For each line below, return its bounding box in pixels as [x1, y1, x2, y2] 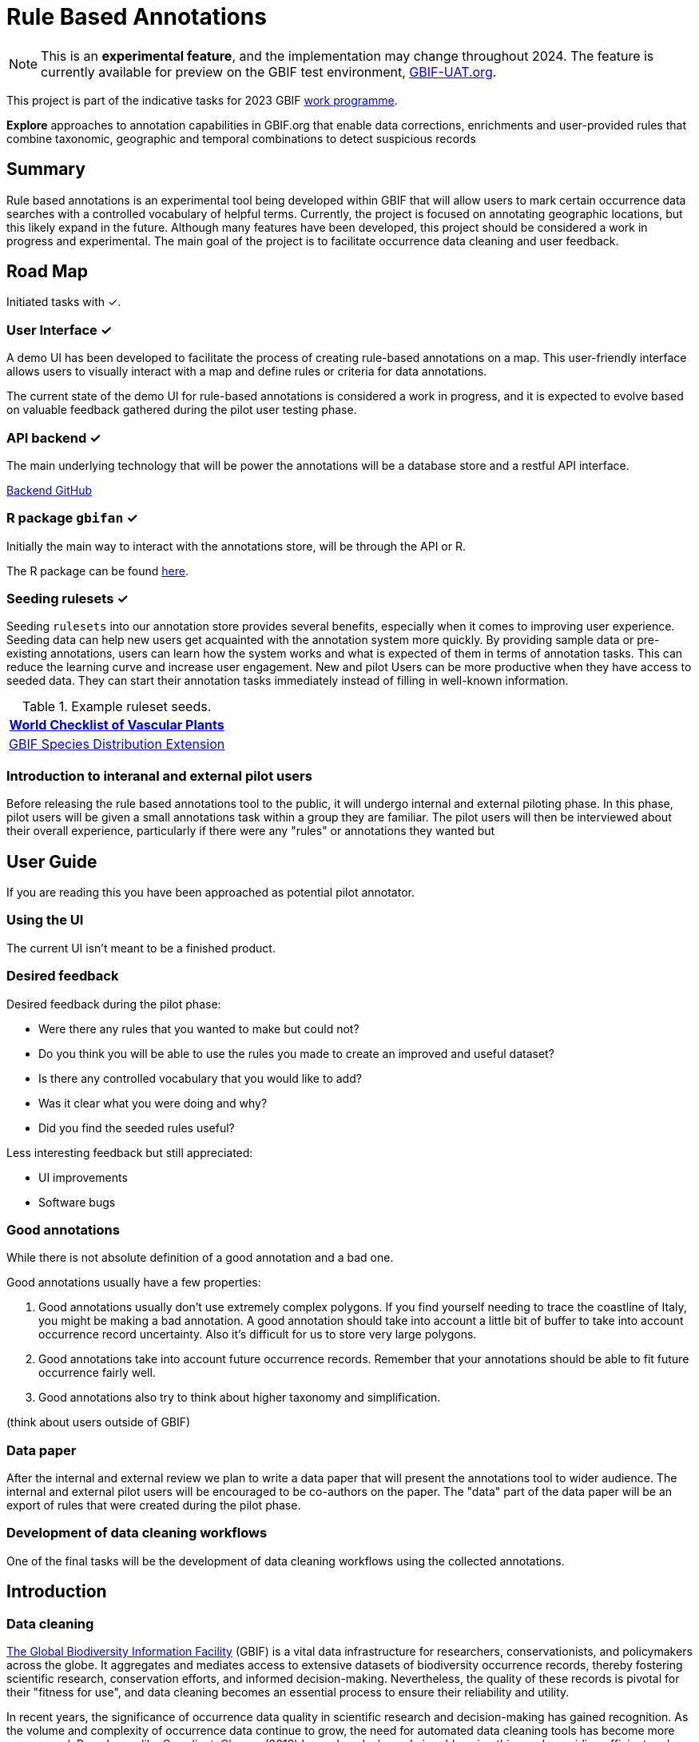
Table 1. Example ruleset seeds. [22, 698, 212, 715]
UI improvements [38, 1170, 128, 1184]
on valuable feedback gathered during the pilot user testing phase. [6, 403, 357, 417]
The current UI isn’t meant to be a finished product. [6, 941, 276, 955]
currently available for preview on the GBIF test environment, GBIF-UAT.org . [41, 63, 497, 80]
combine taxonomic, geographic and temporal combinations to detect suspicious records [6, 131, 476, 145]
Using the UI [6, 912, 84, 929]
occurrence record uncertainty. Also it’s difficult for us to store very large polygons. [38, 1327, 477, 1342]
